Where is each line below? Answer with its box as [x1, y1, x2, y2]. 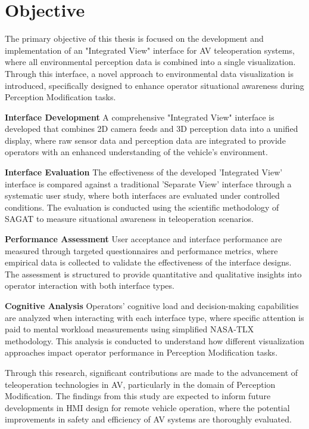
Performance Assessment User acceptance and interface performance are [5, 233, 282, 245]
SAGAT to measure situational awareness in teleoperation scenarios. [5, 212, 254, 225]
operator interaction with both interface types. [5, 279, 174, 292]
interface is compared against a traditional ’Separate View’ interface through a [5, 177, 292, 190]
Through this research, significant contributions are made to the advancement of [5, 366, 298, 378]
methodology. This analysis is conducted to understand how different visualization [5, 334, 305, 347]
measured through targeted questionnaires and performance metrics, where [5, 244, 278, 257]
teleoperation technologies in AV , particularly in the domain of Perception [5, 378, 276, 390]
